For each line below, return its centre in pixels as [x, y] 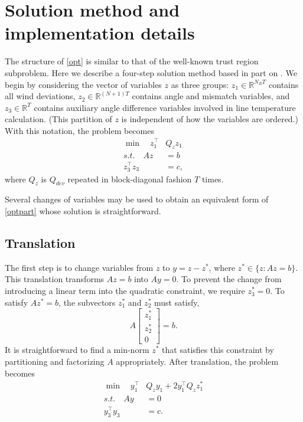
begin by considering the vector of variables [83, 84]
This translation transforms [55, 279]
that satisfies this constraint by [218, 350]
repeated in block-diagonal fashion [130, 179]
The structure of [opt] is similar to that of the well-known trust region [132, 61]
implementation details [100, 33]
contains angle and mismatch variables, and [211, 96]
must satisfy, [177, 302]
